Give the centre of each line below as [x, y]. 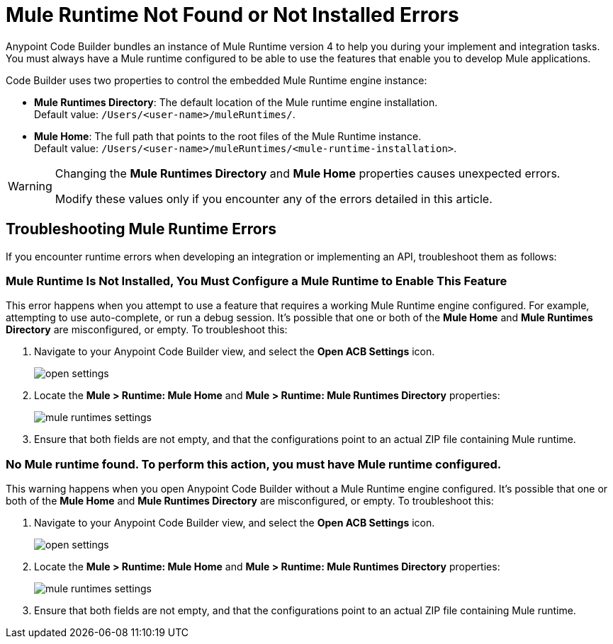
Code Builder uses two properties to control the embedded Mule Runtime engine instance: [216, 80]
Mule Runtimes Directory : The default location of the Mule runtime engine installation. [236, 102]
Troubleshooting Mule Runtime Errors [141, 229]
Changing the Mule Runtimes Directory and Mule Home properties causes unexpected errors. [308, 173]
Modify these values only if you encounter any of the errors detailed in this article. [274, 199]
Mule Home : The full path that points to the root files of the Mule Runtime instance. [228, 136]
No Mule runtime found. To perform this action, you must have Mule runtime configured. [254, 464]
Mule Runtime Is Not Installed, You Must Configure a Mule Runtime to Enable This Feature [257, 281]
